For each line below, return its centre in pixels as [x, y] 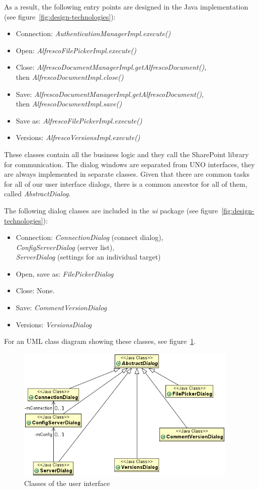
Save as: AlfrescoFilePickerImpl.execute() [79, 120]
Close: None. [35, 290]
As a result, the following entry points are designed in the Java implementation [126, 7]
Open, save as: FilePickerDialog [65, 273]
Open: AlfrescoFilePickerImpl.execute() [76, 50]
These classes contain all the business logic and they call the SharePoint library [126, 154]
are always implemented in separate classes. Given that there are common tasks [127, 174]
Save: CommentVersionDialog [61, 308]
